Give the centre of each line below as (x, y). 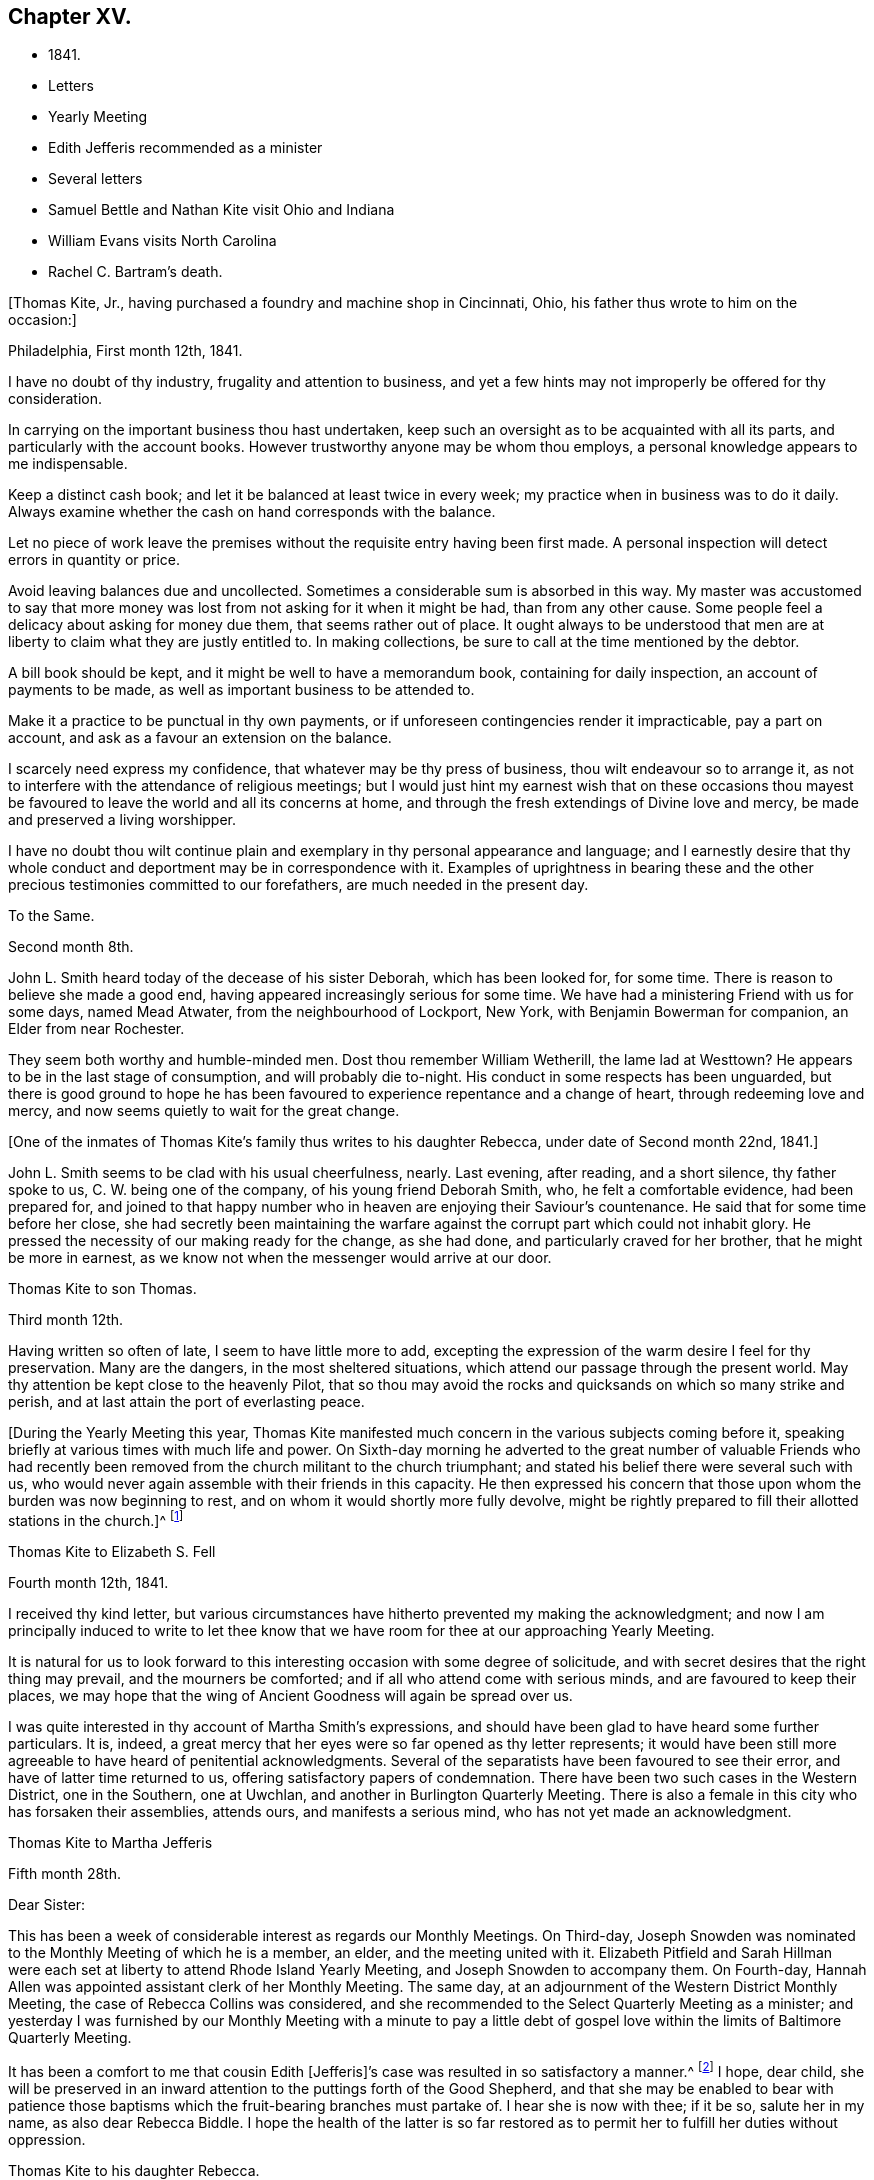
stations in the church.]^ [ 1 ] (96, 1519)
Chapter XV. (70, 16)
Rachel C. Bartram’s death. (135, 272)
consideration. (55, 399)
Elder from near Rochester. (96, 1029)
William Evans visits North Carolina (162, 241)
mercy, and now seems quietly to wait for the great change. (204, 1111)
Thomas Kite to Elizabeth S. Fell (112, 1552)
